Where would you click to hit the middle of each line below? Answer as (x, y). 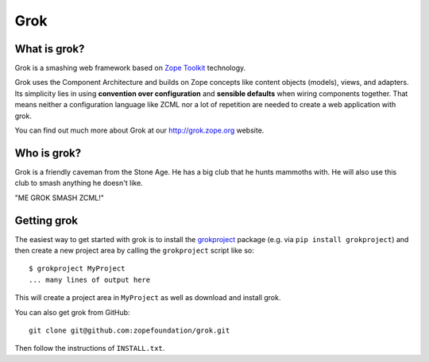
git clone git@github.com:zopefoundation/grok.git (129, 330)
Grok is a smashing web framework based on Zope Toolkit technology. (130, 68)
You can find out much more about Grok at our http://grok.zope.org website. (139, 130)
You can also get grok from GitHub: (72, 312)
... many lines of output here (90, 279)
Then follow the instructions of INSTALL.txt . (90, 349)
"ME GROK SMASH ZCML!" (60, 198)
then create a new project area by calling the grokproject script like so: (134, 250)
